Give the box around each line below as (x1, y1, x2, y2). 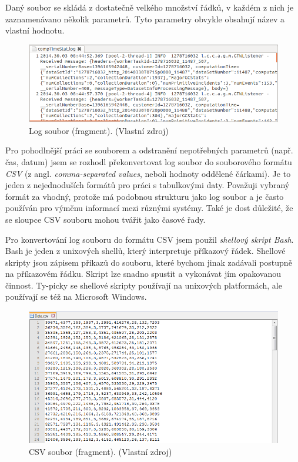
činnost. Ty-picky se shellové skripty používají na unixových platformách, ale (5, 279, 282, 291)
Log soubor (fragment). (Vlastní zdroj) (29, 124, 169, 136)
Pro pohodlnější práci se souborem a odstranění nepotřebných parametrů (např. (5, 144, 293, 156)
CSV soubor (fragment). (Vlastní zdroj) (29, 445, 172, 457)
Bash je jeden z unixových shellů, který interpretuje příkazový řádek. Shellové (5, 245, 286, 257)
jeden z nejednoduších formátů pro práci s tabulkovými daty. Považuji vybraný (5, 179, 290, 191)
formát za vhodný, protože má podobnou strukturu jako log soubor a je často (5, 190, 284, 202)
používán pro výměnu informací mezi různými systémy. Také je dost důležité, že (5, 202, 293, 214)
